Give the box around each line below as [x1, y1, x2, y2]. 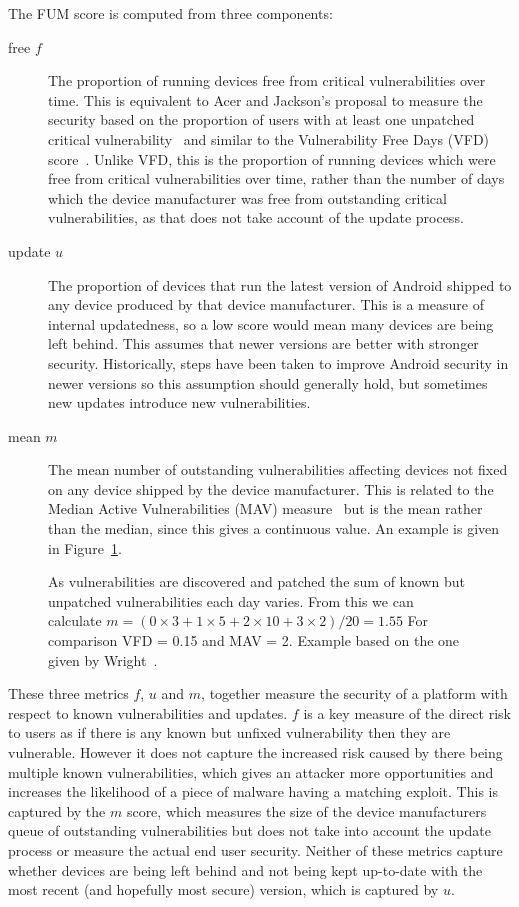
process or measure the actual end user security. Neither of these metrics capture [8, 839, 503, 860]
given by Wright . [48, 649, 158, 670]
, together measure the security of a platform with [201, 683, 508, 704]
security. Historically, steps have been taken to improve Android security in [48, 352, 509, 373]
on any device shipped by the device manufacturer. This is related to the [48, 478, 494, 499]
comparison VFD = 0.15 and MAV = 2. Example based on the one [48, 630, 460, 651]
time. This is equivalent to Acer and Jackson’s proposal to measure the [48, 89, 483, 110]
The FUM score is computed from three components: [8, 3, 333, 23]
